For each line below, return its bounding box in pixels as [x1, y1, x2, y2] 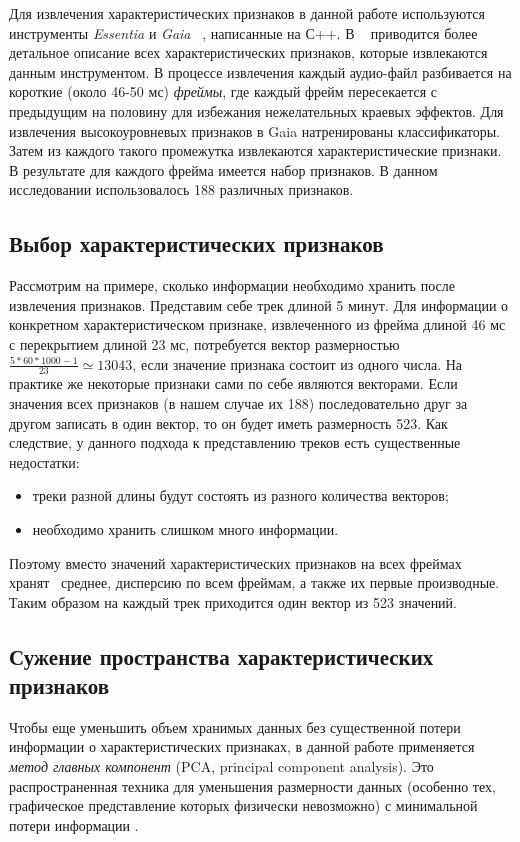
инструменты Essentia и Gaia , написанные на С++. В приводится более [9, 22, 478, 43]
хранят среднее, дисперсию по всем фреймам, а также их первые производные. [9, 572, 500, 593]
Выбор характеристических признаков [9, 228, 384, 259]
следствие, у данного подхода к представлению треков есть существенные [9, 432, 461, 453]
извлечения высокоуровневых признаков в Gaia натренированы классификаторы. [9, 120, 501, 141]
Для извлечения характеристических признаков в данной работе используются [9, 3, 485, 23]
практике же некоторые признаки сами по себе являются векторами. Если [9, 373, 458, 394]
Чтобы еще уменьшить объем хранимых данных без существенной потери [9, 716, 461, 737]
